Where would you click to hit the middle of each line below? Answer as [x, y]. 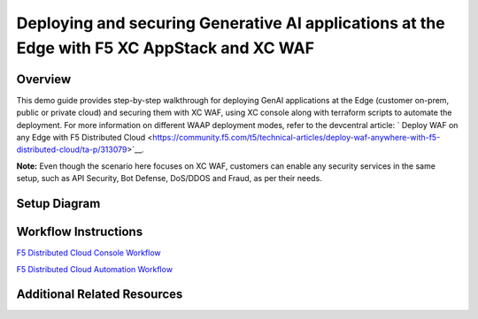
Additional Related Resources [100, 295]
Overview [44, 79]
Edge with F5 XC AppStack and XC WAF [165, 48]
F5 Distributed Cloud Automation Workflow [94, 269]
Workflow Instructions [80, 232]
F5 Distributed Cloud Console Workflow [89, 253]
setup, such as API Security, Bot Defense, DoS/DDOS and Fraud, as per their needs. [169, 178]
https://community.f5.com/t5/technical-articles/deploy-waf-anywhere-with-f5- [296, 138]
